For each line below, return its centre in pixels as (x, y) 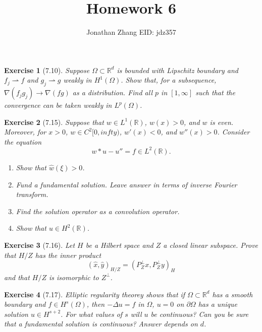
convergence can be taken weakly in (58, 105)
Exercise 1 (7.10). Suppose (47, 70)
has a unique (218, 304)
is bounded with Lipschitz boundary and (177, 70)
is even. (222, 122)
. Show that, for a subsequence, (169, 80)
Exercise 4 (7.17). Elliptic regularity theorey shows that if (95, 294)
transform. (32, 194)
